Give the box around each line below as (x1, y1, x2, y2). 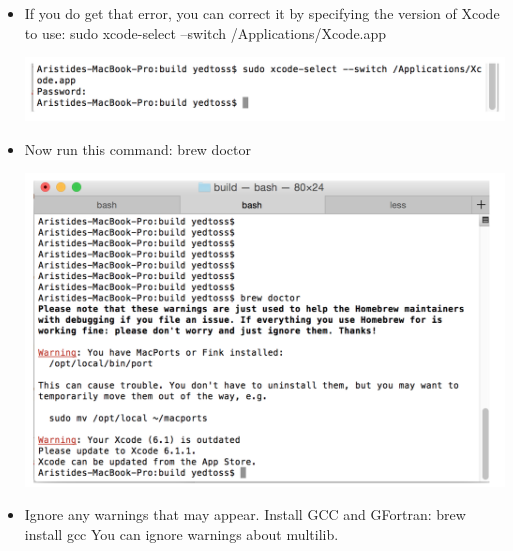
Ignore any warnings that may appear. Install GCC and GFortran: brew (24, 504, 466, 525)
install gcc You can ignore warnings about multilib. (24, 524, 339, 545)
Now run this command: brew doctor (24, 138, 251, 159)
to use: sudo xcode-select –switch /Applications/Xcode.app (24, 22, 387, 43)
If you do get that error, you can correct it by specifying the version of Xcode (24, 3, 500, 23)
